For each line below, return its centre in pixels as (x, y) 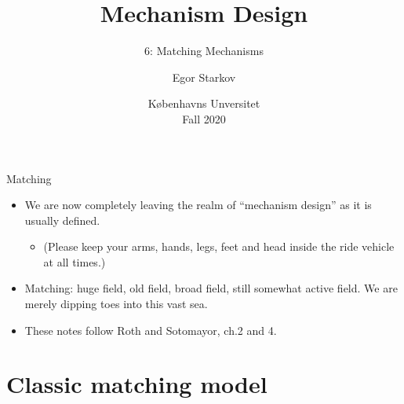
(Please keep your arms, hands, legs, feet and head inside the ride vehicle (219, 246)
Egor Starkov (204, 77)
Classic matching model (137, 384)
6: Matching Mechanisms (204, 51)
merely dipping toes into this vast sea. (116, 304)
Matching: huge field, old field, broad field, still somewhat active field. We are (211, 288)
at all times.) (75, 261)
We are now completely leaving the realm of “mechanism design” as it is (198, 205)
